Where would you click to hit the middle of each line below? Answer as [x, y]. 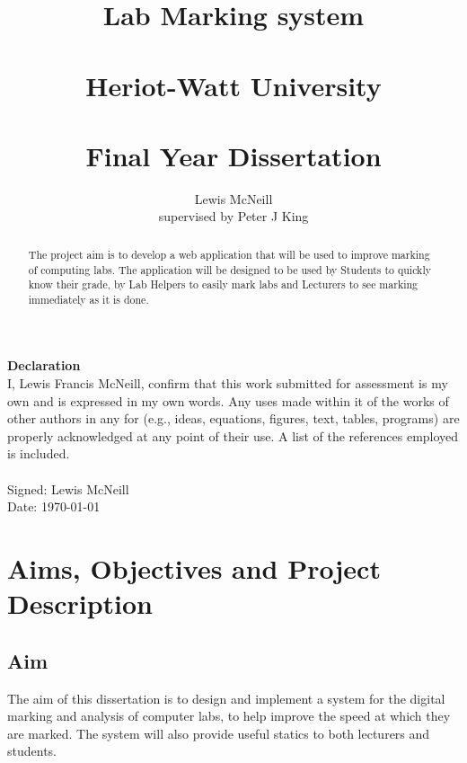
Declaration [44, 365]
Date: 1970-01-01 [54, 506]
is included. [39, 453]
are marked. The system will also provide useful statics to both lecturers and [219, 733]
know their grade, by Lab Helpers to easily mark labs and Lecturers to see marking [223, 284]
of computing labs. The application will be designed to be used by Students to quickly [229, 269]
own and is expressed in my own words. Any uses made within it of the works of [228, 400]
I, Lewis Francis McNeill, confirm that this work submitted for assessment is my [228, 383]
